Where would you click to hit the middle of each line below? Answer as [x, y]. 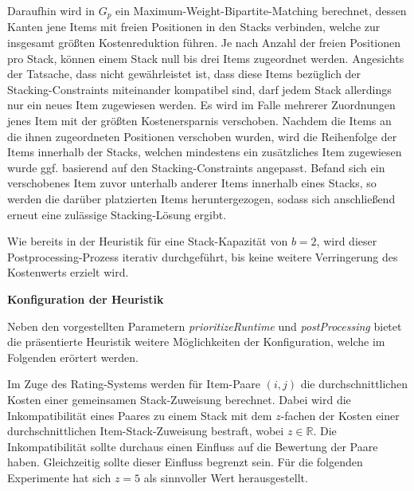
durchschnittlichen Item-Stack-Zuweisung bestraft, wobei [146, 431]
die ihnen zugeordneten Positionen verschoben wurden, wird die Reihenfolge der [202, 136]
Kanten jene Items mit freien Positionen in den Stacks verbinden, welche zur [194, 27]
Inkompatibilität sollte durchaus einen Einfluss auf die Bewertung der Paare [193, 446]
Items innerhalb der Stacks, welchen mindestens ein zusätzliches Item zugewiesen [205, 152]
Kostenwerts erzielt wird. [68, 272]
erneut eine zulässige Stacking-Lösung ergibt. [117, 214]
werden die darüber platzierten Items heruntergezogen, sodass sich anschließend [201, 198]
